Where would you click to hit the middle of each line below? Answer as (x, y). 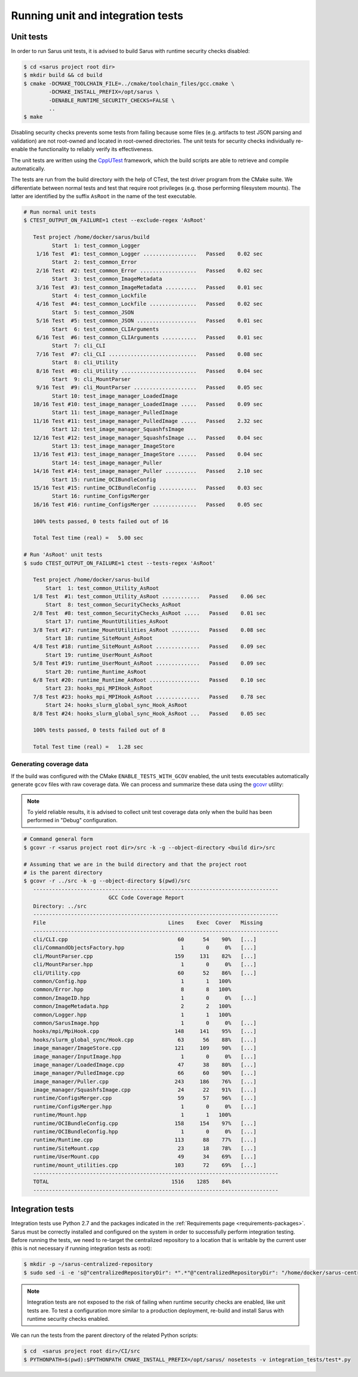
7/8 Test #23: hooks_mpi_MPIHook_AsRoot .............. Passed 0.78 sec (149, 697)
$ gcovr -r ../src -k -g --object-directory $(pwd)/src (107, 881)
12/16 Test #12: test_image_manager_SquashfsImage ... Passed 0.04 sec (148, 438)
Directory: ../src (60, 906)
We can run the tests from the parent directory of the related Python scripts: (104, 1335)
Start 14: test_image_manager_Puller (107, 462)
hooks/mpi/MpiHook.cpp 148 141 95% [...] (145, 1031)
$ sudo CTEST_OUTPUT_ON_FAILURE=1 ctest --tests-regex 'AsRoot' (120, 563)
